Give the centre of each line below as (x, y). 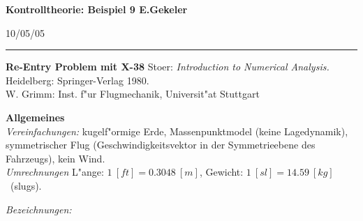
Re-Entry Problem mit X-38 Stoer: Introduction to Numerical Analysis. (168, 67)
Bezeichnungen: (39, 209)
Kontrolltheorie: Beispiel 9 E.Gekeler (97, 9)
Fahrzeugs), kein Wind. (55, 158)
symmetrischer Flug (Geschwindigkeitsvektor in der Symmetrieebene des (161, 145)
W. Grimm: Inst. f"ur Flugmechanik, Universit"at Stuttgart (133, 94)
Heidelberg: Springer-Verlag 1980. (77, 80)
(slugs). (26, 185)
